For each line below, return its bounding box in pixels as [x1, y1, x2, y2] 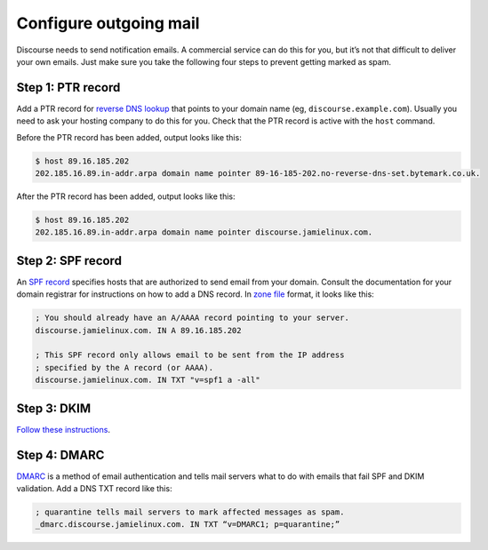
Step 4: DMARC [16, 447, 105, 462]
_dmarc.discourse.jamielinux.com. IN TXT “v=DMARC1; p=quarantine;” [35, 520, 340, 530]
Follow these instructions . [16, 424, 111, 434]
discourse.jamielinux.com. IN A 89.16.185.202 [35, 325, 242, 335]
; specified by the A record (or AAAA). [35, 363, 213, 372]
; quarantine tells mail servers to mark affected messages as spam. [35, 506, 345, 517]
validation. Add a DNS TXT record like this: [16, 482, 172, 493]
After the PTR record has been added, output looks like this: [16, 191, 236, 202]
